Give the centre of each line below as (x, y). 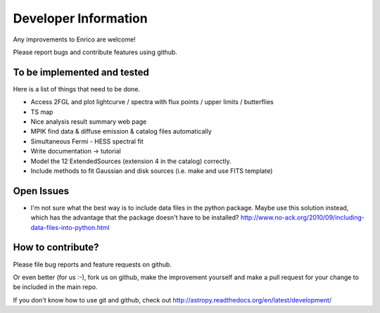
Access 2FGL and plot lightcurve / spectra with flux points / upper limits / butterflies (152, 102)
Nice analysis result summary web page (89, 122)
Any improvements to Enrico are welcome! (75, 39)
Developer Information (80, 18)
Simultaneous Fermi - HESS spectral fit (87, 141)
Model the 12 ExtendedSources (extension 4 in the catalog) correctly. (131, 161)
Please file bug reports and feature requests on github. (93, 264)
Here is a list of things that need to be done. (77, 89)
